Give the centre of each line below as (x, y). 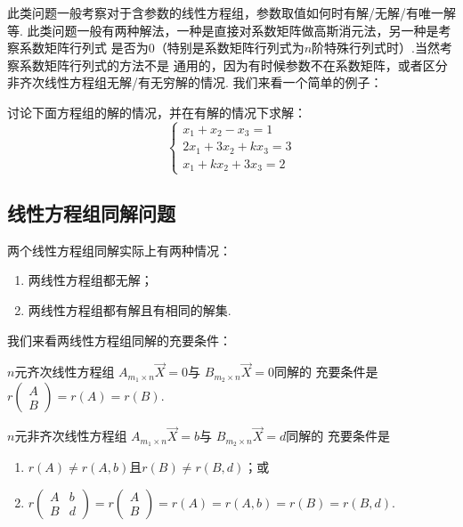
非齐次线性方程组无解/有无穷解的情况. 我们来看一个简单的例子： (195, 82)
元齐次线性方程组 (65, 372)
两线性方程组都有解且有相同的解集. (130, 309)
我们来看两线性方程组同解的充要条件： (119, 340)
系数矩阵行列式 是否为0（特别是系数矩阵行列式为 (162, 48)
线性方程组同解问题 (91, 212)
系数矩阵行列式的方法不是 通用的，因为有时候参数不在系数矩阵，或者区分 (233, 65)
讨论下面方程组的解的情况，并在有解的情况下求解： (157, 112)
